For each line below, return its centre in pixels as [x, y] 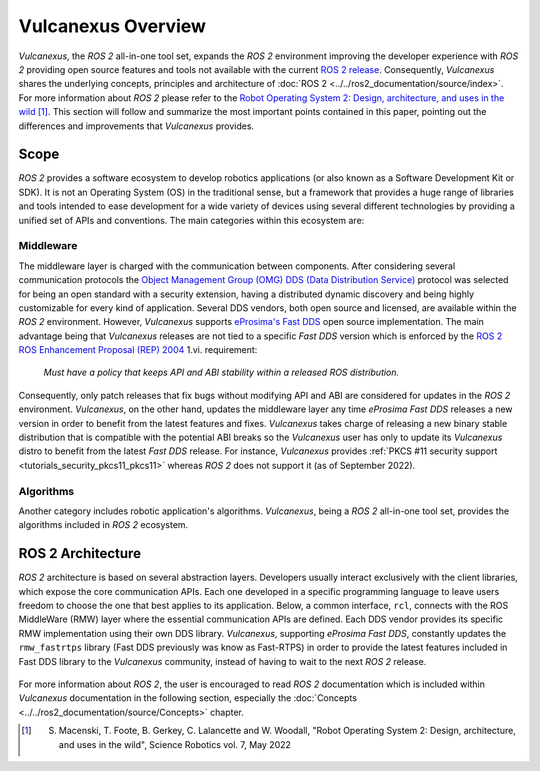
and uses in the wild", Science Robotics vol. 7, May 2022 [175, 744]
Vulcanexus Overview [112, 26]
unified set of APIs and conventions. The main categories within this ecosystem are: [191, 220]
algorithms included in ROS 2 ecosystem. [103, 525]
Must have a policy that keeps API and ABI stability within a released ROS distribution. [221, 372]
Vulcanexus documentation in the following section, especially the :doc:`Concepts [187, 698]
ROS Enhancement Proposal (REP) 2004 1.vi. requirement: [138, 350]
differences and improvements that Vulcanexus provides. [136, 126]
